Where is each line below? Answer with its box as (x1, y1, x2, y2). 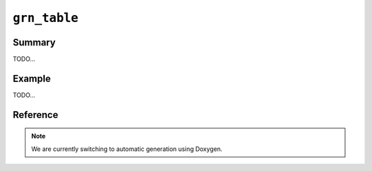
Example (12, 72, 51, 84)
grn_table (12, 10, 79, 26)
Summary (12, 37, 56, 48)
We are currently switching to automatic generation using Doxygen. (31, 145, 223, 153)
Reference (12, 109, 59, 121)
